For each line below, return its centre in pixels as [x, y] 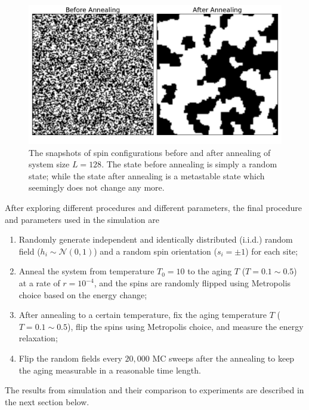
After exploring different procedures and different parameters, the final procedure [153, 208]
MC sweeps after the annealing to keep [223, 358]
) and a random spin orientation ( [155, 251]
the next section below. [47, 401]
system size [49, 164]
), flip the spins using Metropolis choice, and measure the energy [186, 326]
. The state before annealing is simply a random [189, 164]
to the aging [210, 271]
